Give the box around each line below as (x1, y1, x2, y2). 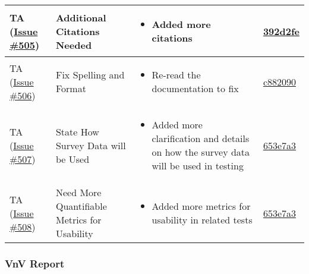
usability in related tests (152, 213, 253, 226)
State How (55, 124, 99, 138)
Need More (55, 185, 102, 199)
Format (55, 81, 86, 95)
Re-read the (152, 68, 201, 81)
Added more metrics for (152, 199, 251, 213)
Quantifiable (55, 199, 107, 213)
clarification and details (152, 131, 250, 145)
